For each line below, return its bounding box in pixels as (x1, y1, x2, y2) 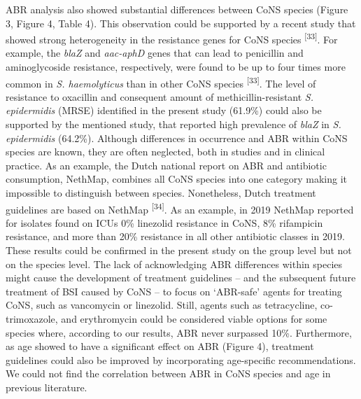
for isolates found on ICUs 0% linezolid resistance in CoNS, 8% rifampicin (6, 215, 323, 230)
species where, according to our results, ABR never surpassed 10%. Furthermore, (6, 325, 352, 339)
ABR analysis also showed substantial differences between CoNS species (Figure (6, 2, 348, 16)
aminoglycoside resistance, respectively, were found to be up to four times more (6, 59, 346, 74)
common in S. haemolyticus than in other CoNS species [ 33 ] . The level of (6, 73, 316, 90)
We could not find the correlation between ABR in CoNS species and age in (6, 366, 331, 381)
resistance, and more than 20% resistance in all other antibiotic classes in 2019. (6, 229, 345, 244)
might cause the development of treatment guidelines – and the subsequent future (6, 270, 356, 285)
